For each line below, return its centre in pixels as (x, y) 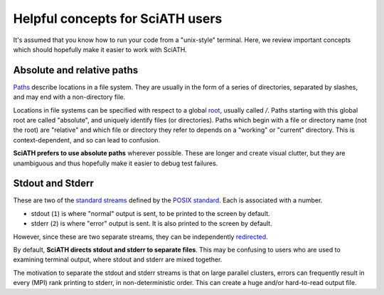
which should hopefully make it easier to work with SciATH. (100, 49)
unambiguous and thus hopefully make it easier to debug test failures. (116, 163)
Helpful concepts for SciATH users (118, 19)
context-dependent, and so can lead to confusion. (86, 140)
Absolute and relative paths (76, 70)
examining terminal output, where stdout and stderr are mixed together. (118, 259)
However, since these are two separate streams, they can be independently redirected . (140, 237)
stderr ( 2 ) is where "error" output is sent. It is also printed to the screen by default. (152, 224)
